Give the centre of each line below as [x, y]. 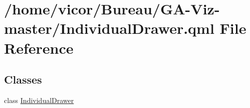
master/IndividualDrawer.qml [109, 28]
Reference [39, 48]
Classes [23, 79]
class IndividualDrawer [39, 100]
